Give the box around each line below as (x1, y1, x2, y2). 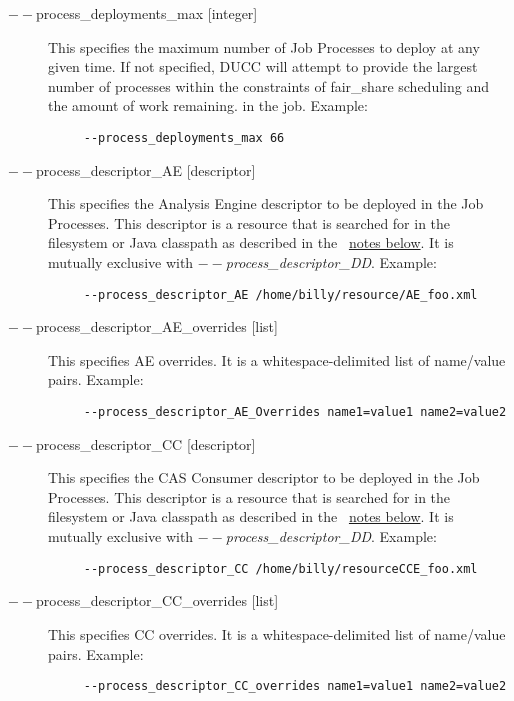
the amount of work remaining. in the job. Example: (48, 95, 368, 116)
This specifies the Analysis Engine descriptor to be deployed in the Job (48, 193, 484, 214)
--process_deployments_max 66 (83, 130, 285, 145)
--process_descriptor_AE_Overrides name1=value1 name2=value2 (83, 405, 507, 420)
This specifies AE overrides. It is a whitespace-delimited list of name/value (48, 349, 506, 370)
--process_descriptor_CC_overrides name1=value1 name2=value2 (83, 679, 507, 694)
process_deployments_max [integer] (36, 3, 258, 23)
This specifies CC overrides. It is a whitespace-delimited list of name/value (48, 623, 506, 644)
